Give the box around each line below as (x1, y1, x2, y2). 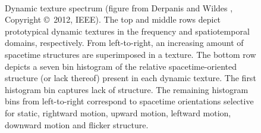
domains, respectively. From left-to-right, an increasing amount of (5, 36, 244, 49)
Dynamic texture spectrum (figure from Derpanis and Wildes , (5, 1, 233, 14)
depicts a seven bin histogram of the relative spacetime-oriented (5, 60, 237, 72)
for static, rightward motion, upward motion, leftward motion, (5, 106, 231, 119)
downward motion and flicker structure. (5, 118, 149, 131)
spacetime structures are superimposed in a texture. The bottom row (5, 48, 256, 60)
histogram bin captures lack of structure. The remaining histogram (5, 83, 249, 95)
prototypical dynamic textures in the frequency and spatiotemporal (5, 24, 250, 37)
